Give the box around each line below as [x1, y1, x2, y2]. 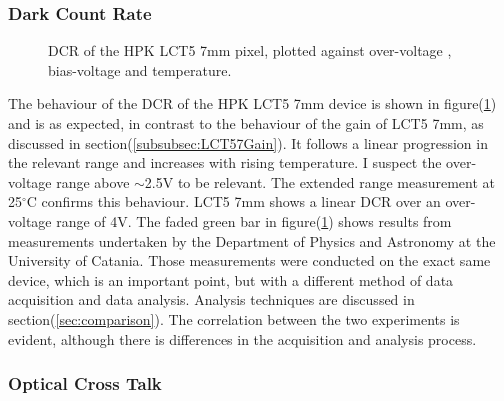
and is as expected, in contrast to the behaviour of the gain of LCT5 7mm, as [8, 113, 484, 133]
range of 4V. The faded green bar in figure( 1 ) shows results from [56, 210, 452, 231]
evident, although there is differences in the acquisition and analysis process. [8, 328, 477, 349]
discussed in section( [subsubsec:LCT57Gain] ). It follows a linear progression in [8, 132, 488, 153]
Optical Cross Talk [8, 371, 162, 396]
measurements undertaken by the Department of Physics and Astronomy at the [8, 230, 496, 251]
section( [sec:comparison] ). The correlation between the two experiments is [8, 308, 460, 329]
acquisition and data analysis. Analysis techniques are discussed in [8, 289, 415, 310]
